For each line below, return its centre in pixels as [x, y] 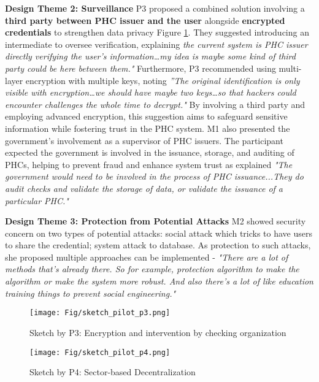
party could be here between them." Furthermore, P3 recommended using [140, 68]
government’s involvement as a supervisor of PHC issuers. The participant [144, 140]
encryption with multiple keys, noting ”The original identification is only [163, 80]
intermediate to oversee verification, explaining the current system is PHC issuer [156, 44]
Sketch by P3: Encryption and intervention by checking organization [158, 332]
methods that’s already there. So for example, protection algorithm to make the [152, 269]
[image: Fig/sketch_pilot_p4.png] [100, 352]
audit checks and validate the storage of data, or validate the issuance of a [144, 188]
